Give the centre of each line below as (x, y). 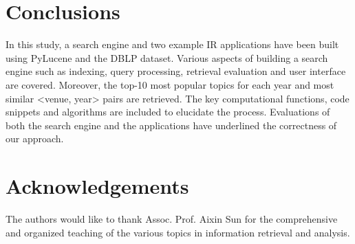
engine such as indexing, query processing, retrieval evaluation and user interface (176, 71)
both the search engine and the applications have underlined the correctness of (171, 125)
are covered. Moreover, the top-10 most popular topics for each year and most (170, 84)
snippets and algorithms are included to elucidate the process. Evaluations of (168, 112)
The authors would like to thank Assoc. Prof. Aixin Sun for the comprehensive (172, 219)
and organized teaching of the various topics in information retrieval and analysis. (178, 232)
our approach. (35, 138)
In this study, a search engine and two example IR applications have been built (172, 44)
